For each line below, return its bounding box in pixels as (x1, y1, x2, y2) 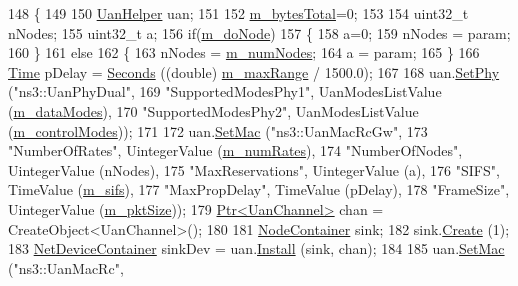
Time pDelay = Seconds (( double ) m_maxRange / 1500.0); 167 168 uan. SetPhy (8, 61, 500, 82)
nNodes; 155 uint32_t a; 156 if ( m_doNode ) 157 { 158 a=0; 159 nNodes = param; (8, 22, 511, 43)
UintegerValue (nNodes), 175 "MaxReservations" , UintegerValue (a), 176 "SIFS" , (8, 159, 500, 180)
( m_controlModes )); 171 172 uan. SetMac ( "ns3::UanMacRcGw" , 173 (8, 120, 428, 141)
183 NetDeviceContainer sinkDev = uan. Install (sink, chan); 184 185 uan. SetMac (8, 238, 505, 259)
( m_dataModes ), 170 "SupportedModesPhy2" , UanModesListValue (8, 100, 419, 121)
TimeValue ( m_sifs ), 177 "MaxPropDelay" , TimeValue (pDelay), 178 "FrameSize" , (8, 179, 510, 200)
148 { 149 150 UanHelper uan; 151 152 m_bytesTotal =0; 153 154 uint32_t (8, 3, 469, 23)
